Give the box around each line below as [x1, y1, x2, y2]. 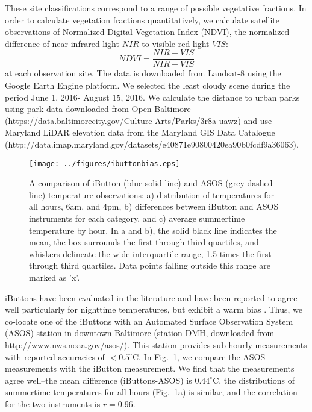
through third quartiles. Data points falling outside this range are [29, 259, 270, 272]
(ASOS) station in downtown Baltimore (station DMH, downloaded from [5, 326, 275, 339]
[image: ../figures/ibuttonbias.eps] [29, 159, 180, 168]
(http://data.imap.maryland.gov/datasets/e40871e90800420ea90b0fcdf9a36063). [5, 138, 299, 150]
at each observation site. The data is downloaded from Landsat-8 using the [5, 67, 281, 80]
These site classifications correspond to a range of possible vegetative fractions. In [5, 2, 307, 14]
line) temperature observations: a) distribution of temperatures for [29, 188, 275, 201]
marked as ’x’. [29, 271, 80, 283]
